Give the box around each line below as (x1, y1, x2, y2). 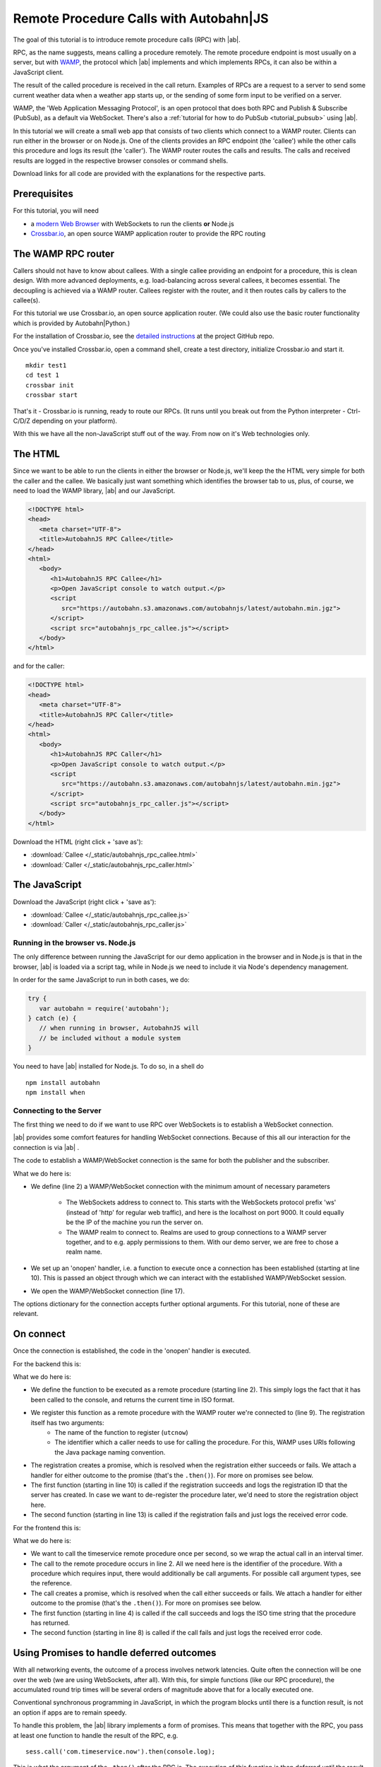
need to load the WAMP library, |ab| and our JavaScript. (13, 486, 176, 495)
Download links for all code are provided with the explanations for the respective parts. (13, 170, 266, 178)
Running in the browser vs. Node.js (13, 938, 136, 948)
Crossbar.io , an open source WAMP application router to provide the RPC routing (30, 229, 266, 237)
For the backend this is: (13, 1359, 81, 1368)
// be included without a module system (39, 1034, 181, 1042)
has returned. (30, 1619, 71, 1627)
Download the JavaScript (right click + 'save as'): (13, 898, 157, 906)
